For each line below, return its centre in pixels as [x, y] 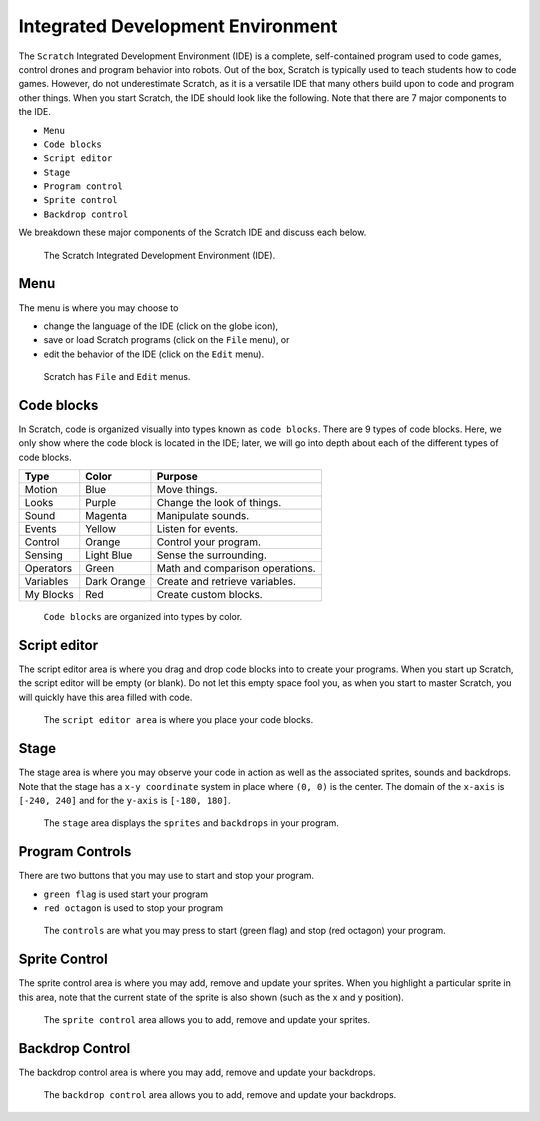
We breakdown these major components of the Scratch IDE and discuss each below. [192, 232]
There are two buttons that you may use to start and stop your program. [166, 876]
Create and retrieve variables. [226, 582]
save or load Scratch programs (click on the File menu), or [166, 340]
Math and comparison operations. [236, 568]
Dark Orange [115, 582]
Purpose [177, 477]
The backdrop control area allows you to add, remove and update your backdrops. [220, 1095]
